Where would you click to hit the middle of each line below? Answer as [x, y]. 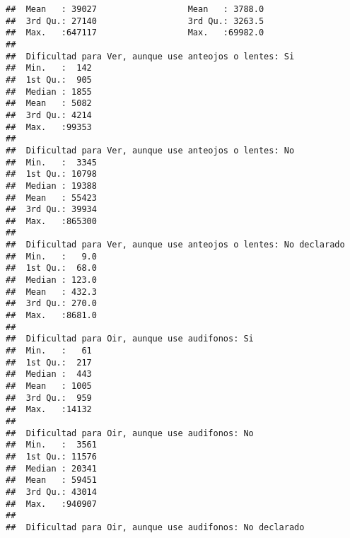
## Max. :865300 [51, 221]
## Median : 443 [49, 374]
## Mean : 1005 [49, 386]
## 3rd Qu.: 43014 [51, 492]
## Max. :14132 [49, 410]
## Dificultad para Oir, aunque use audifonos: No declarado [155, 527]
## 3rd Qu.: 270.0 [51, 304]
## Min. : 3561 [51, 445]
